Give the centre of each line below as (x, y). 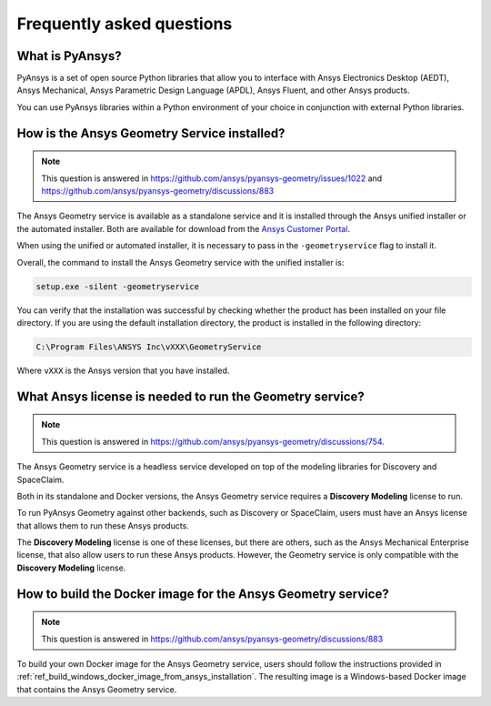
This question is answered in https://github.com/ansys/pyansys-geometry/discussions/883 (212, 639)
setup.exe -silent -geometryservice (118, 286)
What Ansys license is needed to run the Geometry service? (191, 396)
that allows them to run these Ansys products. (103, 525)
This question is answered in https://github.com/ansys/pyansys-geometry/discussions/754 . (213, 441)
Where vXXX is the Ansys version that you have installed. (123, 370)
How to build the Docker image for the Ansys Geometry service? (203, 594)
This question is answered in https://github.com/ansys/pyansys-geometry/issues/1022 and (212, 178)
